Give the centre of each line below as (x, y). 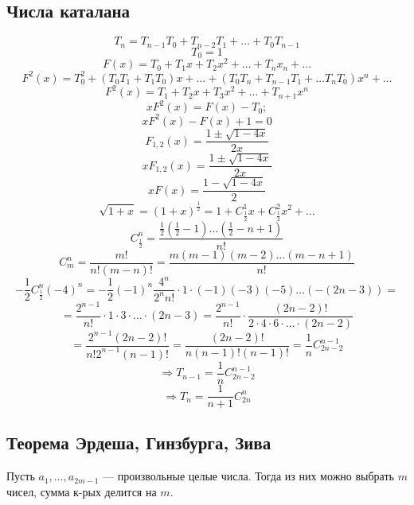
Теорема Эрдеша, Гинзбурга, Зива (139, 443)
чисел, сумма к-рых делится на (82, 491)
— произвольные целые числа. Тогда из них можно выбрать (248, 476)
